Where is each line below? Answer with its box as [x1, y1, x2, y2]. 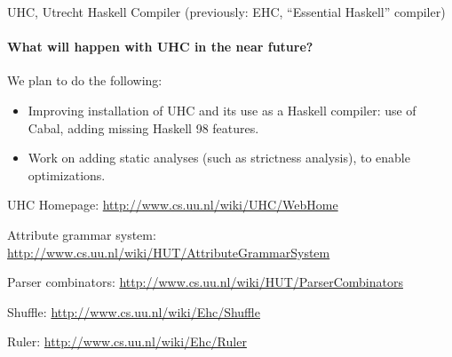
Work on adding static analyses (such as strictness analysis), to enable [28, 148, 410, 167]
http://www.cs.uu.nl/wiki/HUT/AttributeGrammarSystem [7, 242, 330, 261]
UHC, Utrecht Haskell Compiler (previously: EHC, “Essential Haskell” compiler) [7, 3, 446, 20]
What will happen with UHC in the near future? [7, 37, 313, 56]
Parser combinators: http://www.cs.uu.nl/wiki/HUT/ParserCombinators [7, 273, 403, 291]
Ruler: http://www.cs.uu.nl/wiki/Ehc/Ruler [7, 332, 247, 351]
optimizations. [28, 165, 106, 184]
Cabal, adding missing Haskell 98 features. [28, 118, 259, 137]
